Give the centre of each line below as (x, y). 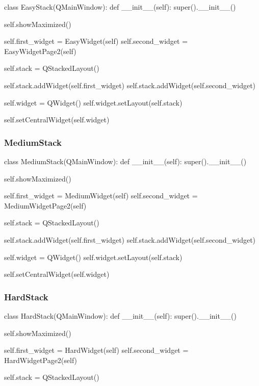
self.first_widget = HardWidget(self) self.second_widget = (96, 350)
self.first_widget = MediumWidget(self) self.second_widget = (101, 196)
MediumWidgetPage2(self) (45, 205)
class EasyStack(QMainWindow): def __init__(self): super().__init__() (120, 7)
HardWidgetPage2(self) (41, 360)
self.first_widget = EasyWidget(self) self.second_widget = (96, 41)
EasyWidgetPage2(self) (40, 51)
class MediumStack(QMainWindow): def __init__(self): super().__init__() (125, 161)
